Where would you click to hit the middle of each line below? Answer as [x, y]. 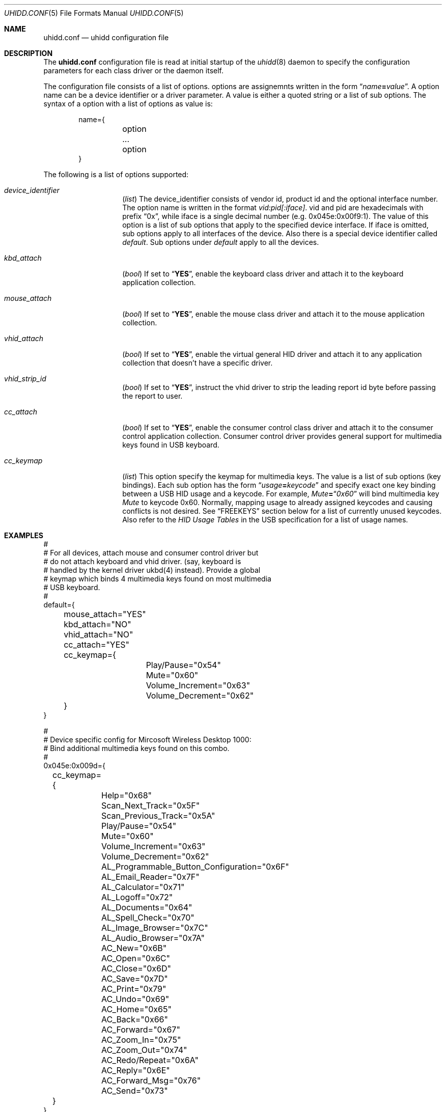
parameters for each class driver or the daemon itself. [133, 71]
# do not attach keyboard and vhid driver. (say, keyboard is [142, 561]
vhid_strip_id [25, 379]
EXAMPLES [24, 535]
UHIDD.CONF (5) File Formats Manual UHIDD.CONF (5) [94, 13]
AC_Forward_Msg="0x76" [151, 1080]
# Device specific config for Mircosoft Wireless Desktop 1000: [147, 740]
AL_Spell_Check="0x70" [148, 918]
